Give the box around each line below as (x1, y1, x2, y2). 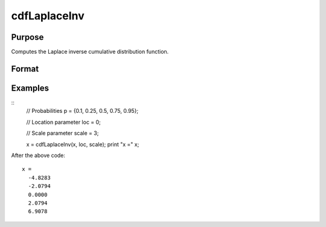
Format (11, 63, 39, 74)
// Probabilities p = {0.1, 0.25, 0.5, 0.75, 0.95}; (26, 107, 139, 115)
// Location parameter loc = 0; (26, 118, 101, 126)
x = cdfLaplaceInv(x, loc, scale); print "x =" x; (26, 141, 139, 148)
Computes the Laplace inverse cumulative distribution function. (11, 48, 169, 56)
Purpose (11, 32, 44, 42)
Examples (11, 83, 50, 93)
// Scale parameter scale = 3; (26, 130, 99, 137)
